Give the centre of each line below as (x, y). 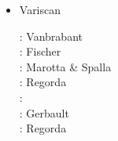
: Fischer (40, 51)
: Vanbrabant (51, 36)
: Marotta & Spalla (65, 66)
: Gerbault (44, 112)
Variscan (40, 9)
